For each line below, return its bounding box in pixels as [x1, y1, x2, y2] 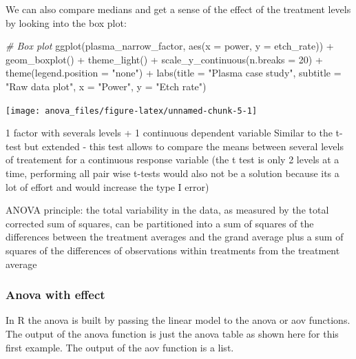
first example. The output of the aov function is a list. [6, 340, 234, 354]
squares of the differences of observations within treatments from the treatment [6, 243, 340, 257]
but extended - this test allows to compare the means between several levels [24, 139, 344, 153]
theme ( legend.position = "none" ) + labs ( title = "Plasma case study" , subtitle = [6, 65, 342, 80]
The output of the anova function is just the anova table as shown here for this [6, 326, 339, 340]
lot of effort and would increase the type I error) [6, 179, 209, 194]
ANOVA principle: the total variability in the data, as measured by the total [6, 203, 329, 217]
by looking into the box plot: [6, 15, 127, 30]
